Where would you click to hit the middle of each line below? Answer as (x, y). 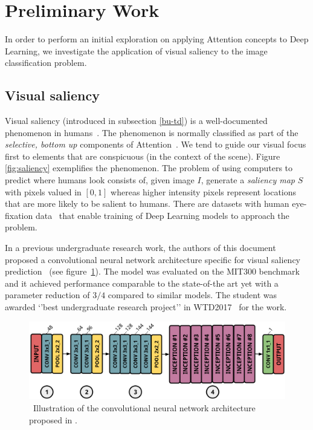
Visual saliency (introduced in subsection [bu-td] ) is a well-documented (136, 121)
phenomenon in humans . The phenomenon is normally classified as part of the (152, 132)
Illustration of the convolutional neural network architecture (144, 407)
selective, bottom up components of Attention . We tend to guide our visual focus (156, 144)
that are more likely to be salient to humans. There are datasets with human (147, 204)
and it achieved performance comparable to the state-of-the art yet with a (142, 283)
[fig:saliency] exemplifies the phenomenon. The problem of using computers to (149, 168)
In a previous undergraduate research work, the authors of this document (140, 248)
